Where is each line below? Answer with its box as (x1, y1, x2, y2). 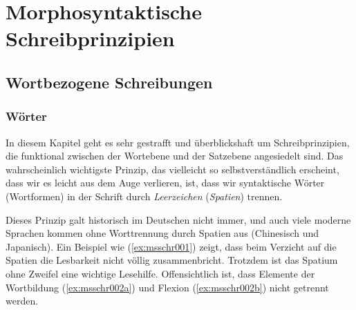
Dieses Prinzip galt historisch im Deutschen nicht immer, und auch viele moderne (6, 212, 351, 226)
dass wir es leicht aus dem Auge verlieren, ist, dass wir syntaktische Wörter (6, 175, 325, 190)
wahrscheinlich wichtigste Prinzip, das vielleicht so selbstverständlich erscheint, (6, 162, 339, 176)
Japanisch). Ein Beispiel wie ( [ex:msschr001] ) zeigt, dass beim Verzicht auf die (6, 239, 337, 253)
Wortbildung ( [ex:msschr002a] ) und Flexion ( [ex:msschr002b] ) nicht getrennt (6, 280, 329, 294)
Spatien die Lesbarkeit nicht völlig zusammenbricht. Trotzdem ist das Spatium (6, 253, 338, 267)
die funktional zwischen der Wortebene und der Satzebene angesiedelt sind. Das (6, 148, 344, 163)
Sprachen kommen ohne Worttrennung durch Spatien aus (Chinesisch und (6, 226, 319, 240)
